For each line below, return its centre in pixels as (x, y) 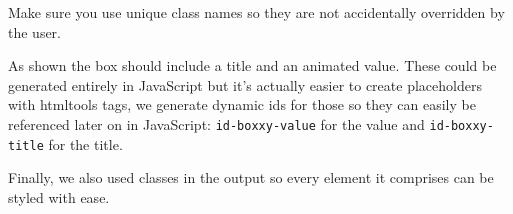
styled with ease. (59, 196)
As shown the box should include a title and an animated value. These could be (252, 65)
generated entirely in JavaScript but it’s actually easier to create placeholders (245, 84)
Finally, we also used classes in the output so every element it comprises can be (251, 177)
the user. (35, 31)
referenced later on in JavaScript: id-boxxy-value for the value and (216, 123)
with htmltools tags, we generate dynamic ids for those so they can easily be (242, 104)
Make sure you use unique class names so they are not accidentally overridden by (256, 12)
